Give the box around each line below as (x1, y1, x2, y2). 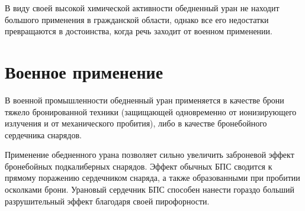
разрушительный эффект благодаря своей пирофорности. (5, 194, 210, 207)
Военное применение (5, 59, 163, 83)
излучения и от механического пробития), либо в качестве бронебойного (5, 117, 267, 129)
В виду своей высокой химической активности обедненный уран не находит (5, 2, 280, 14)
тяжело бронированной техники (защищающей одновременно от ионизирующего (5, 105, 297, 118)
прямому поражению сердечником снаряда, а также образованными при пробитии (5, 171, 300, 184)
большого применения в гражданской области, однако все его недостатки (5, 13, 269, 25)
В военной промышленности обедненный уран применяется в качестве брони (5, 93, 284, 106)
